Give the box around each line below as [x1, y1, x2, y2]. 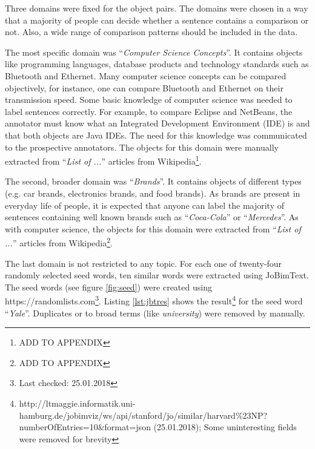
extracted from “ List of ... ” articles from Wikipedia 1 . [5, 153, 202, 167]
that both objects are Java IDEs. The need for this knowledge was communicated [5, 128, 307, 141]
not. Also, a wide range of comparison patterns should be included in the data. [5, 25, 298, 38]
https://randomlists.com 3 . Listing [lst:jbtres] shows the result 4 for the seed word [5, 293, 303, 307]
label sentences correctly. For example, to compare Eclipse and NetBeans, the [5, 105, 293, 117]
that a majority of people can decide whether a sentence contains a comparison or [5, 13, 309, 26]
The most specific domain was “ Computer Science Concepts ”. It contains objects [5, 45, 303, 58]
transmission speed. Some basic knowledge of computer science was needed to [5, 93, 293, 106]
